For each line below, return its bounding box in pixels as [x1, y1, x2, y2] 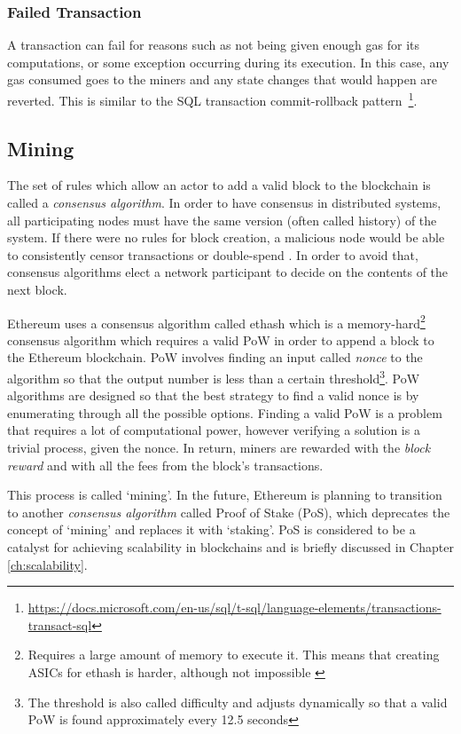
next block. [7, 280, 67, 299]
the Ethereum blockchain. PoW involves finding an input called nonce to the [7, 348, 423, 367]
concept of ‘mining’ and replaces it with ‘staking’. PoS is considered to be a [7, 520, 416, 539]
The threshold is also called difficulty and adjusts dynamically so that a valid [27, 692, 448, 711]
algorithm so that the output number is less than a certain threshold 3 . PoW [7, 367, 420, 387]
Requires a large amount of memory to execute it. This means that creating [27, 645, 440, 664]
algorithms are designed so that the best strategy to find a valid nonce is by [7, 386, 419, 405]
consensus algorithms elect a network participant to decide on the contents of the [7, 263, 449, 281]
